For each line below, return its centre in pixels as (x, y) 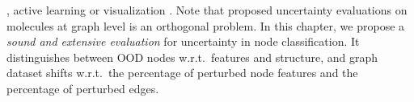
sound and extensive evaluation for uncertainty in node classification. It (183, 41)
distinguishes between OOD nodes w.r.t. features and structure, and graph (192, 57)
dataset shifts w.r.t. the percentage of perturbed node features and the (182, 73)
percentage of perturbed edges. (83, 88)
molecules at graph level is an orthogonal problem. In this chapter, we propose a (206, 25)
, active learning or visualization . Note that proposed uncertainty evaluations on (207, 10)
